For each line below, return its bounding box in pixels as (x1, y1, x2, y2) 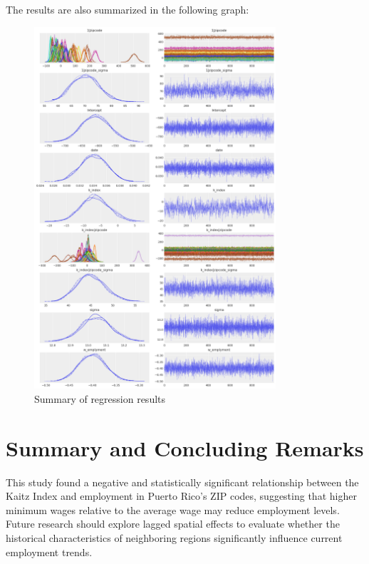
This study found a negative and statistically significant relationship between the (6, 474, 359, 489)
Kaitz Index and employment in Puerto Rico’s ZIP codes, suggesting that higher (6, 488, 357, 503)
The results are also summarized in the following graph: (6, 2, 249, 16)
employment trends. (6, 544, 93, 559)
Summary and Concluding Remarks (6, 433, 364, 462)
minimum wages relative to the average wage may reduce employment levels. (6, 502, 340, 517)
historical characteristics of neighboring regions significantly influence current (6, 530, 343, 545)
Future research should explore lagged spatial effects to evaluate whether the (6, 516, 340, 531)
